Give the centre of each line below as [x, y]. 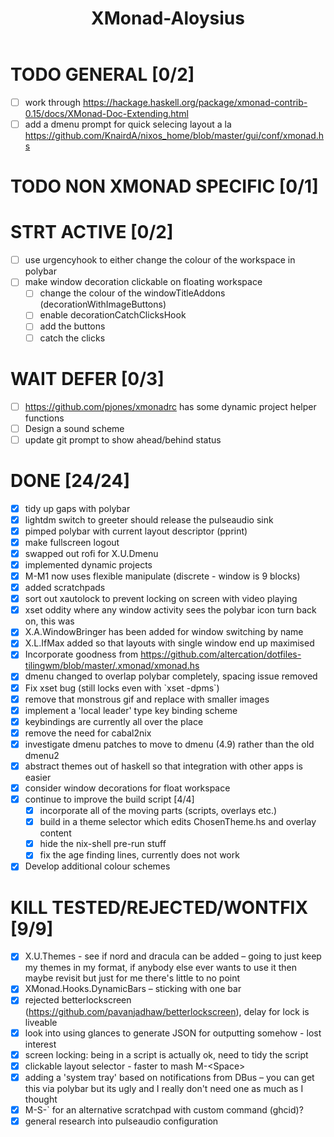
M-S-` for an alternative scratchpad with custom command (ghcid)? [164, 1109]
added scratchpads [65, 588]
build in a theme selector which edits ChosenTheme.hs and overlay [178, 822]
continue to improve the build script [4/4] [109, 799]
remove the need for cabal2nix [88, 733]
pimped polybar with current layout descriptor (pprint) [136, 531]
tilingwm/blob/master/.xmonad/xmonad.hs [112, 666]
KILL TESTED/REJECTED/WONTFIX [159, 907]
